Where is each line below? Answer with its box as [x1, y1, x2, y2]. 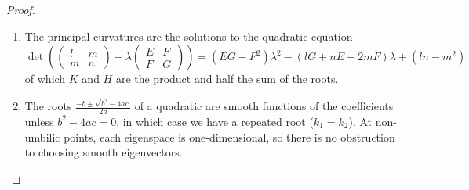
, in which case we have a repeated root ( [116, 113, 314, 129]
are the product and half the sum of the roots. [115, 70, 339, 87]
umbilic [24, 128, 60, 145]
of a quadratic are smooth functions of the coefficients [134, 98, 394, 114]
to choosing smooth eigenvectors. [24, 144, 183, 160]
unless [24, 113, 54, 129]
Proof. [6, 2, 35, 17]
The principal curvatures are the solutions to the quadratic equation [24, 27, 353, 44]
